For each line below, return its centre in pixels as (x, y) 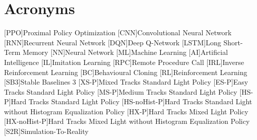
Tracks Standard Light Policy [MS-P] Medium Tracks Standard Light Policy (121, 91)
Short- (233, 42)
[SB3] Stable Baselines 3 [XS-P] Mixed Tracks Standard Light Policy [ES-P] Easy (126, 82)
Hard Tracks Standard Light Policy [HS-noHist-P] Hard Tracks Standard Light (132, 101)
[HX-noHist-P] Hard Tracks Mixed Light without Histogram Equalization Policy (127, 121)
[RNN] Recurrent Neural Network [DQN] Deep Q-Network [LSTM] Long (113, 42)
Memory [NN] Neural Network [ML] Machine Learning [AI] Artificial (125, 52)
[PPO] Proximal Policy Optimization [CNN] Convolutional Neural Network (118, 32)
